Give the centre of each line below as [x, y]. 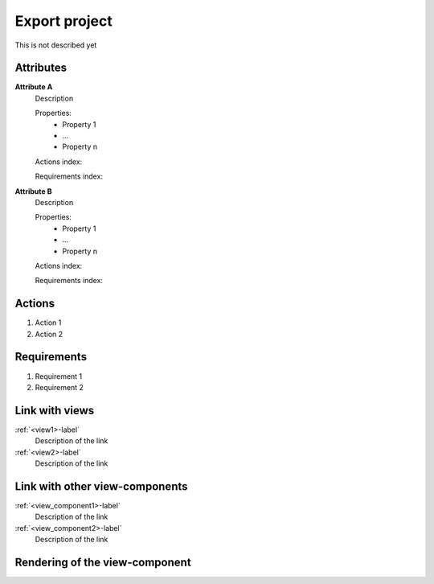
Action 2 [49, 334]
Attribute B [33, 191]
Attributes [41, 68]
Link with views [55, 410]
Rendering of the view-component [103, 562]
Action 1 [48, 323]
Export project [63, 21]
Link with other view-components [101, 486]
